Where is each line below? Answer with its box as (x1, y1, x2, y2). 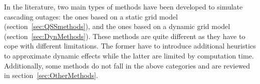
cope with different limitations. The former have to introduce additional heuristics (4, 40, 256, 51)
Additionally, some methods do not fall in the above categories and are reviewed (4, 60, 250, 70)
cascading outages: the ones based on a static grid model (4, 11, 178, 21)
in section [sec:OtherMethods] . (4, 70, 98, 80)
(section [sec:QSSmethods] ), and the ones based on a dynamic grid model (4, 21, 230, 31)
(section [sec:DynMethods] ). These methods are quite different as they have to (4, 30, 245, 41)
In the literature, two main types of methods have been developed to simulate (4, 1, 243, 11)
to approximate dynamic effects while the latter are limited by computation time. (4, 50, 254, 60)
